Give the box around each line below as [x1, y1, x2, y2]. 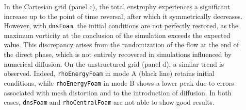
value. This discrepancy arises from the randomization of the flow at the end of [4, 39, 239, 50]
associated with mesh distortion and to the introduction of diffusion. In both [4, 87, 232, 97]
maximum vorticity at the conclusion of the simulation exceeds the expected [4, 30, 230, 40]
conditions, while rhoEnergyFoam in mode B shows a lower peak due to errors [4, 77, 234, 88]
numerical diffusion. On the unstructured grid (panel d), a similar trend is [4, 58, 224, 69]
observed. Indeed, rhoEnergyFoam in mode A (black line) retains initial [4, 68, 214, 78]
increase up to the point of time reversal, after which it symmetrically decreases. [4, 11, 243, 21]
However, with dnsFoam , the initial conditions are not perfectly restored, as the [4, 20, 239, 31]
